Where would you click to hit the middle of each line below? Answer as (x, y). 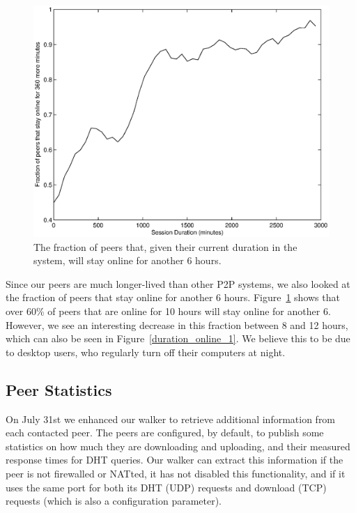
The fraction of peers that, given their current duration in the (165, 246)
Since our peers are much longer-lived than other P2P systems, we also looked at (178, 283)
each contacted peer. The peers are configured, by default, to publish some (165, 432)
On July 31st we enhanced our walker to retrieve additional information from (171, 419)
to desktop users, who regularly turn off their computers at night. (146, 352)
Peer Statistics (59, 389)
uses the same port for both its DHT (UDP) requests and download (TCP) (166, 487)
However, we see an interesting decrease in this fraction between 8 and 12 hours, (177, 324)
